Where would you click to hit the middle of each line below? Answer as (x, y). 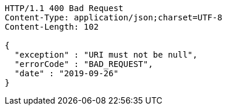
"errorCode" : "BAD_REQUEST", (84, 64)
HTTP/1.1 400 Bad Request (64, 8)
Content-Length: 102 (52, 27)
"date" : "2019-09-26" (66, 73)
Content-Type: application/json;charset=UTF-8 (113, 17)
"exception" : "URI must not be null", (106, 55)
